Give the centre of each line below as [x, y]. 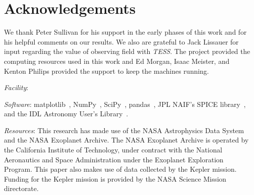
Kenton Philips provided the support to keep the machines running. [106, 71]
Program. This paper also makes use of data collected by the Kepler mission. [120, 169]
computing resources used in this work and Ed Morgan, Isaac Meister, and [117, 61]
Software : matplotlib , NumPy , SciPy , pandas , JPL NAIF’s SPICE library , [125, 104]
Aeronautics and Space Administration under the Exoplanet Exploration [114, 159]
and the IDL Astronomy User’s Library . [66, 114]
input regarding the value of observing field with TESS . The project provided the [127, 51]
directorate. [21, 188]
